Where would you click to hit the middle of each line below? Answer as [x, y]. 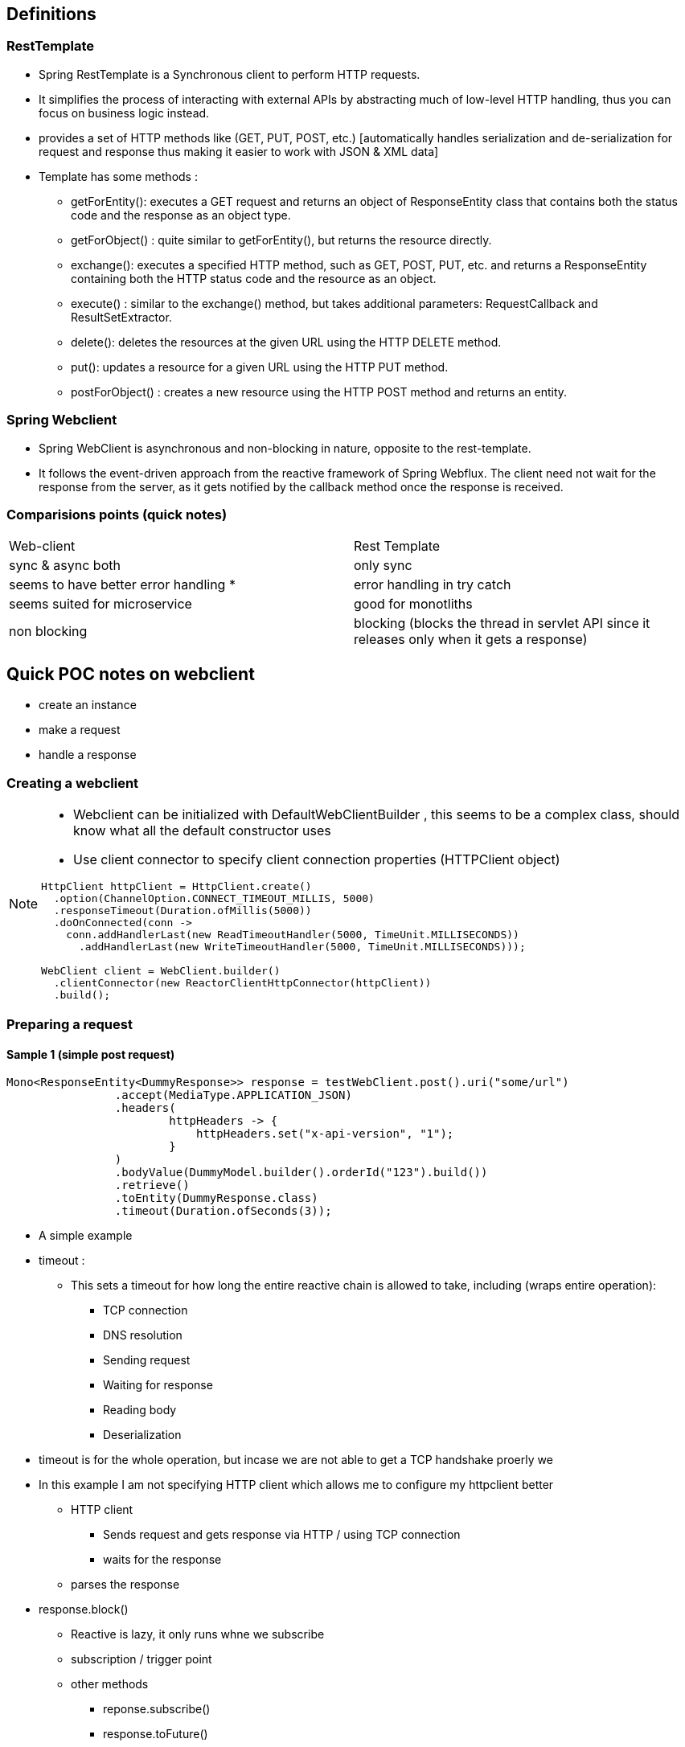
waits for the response [162, 1560]
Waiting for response [158, 1385]
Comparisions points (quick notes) [117, 514]
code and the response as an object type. [181, 215]
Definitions [51, 14]
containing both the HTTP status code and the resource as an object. [254, 278]
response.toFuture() [156, 1734]
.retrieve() [152, 1185]
